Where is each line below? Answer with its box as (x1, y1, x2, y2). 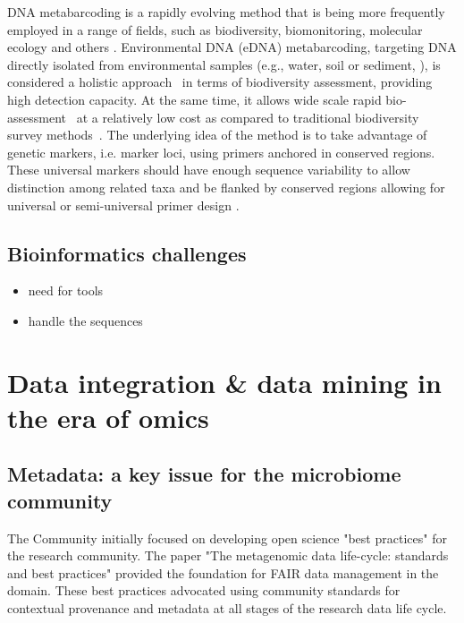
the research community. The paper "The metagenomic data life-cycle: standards (7, 546, 449, 565)
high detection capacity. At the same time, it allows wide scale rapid (7, 90, 382, 108)
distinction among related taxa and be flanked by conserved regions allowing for (7, 177, 445, 196)
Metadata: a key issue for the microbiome (7, 460, 401, 488)
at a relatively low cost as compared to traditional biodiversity (76, 107, 419, 126)
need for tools (28, 281, 104, 300)
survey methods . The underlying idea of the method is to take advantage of (7, 125, 427, 144)
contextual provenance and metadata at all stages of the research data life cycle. (7, 599, 447, 618)
